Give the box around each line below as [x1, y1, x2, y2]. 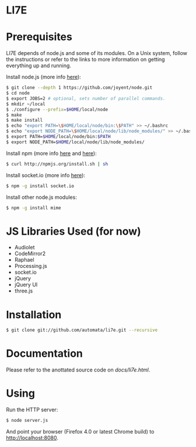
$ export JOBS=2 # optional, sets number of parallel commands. [6, 95, 166, 101]
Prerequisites [6, 30, 73, 44]
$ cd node [6, 90, 30, 96]
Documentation [6, 347, 83, 360]
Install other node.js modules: [6, 194, 77, 201]
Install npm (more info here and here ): [6, 150, 97, 157]
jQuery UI [14, 281, 38, 288]
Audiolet [14, 244, 35, 251]
